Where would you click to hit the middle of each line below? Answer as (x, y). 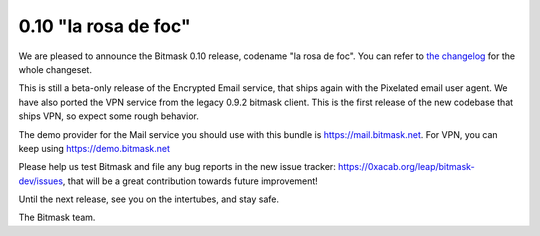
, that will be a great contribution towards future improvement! (190, 181)
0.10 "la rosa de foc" (104, 26)
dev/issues (41, 181)
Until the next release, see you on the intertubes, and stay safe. (149, 199)
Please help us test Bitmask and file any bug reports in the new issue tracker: (177, 167)
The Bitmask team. (57, 217)
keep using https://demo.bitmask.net (94, 148)
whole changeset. (55, 69)
